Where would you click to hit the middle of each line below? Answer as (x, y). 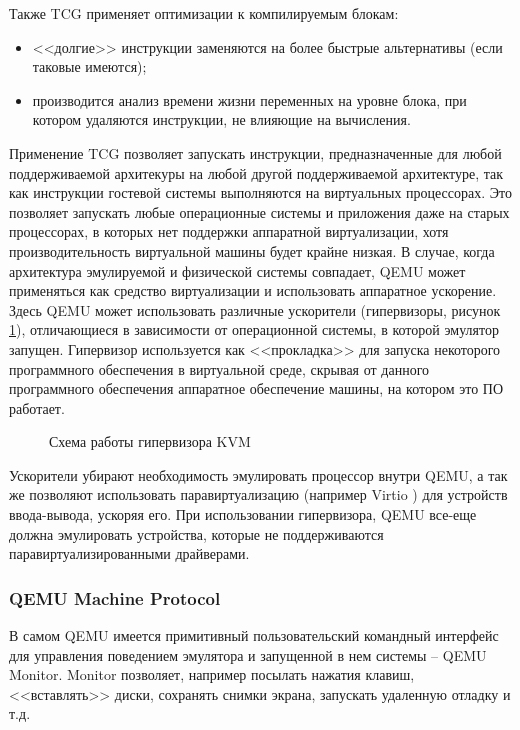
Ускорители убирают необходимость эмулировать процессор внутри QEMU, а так (258, 474)
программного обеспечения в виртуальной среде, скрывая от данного (219, 368)
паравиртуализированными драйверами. (129, 553)
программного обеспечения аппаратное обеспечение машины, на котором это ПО (256, 388)
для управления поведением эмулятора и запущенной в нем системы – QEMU (248, 654)
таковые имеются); (89, 66)
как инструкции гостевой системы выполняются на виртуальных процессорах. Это (260, 192)
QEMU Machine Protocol (115, 597)
